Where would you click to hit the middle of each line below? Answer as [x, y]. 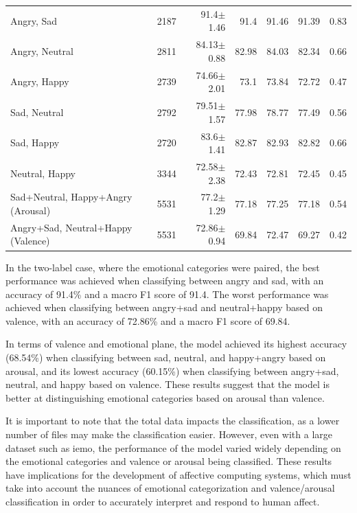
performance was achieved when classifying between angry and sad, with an [165, 281]
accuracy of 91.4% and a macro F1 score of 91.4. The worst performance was [167, 294]
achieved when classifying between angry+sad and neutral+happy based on [164, 307]
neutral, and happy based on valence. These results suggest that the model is [168, 384]
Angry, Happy [40, 81]
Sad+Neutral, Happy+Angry [71, 197]
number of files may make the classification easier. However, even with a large [169, 434]
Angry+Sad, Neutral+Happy [71, 227]
